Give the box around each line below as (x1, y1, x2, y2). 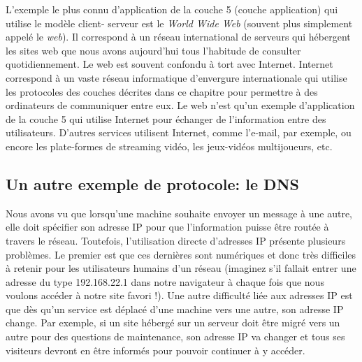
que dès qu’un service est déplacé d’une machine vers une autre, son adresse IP (6, 301, 344, 316)
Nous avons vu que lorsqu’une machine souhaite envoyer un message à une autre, (6, 205, 352, 220)
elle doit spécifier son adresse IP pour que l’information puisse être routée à (6, 219, 329, 234)
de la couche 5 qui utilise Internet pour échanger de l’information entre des (6, 111, 326, 126)
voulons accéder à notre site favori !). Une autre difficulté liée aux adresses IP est (6, 288, 353, 303)
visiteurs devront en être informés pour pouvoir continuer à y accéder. (6, 342, 305, 357)
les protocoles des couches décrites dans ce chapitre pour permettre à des (6, 84, 318, 99)
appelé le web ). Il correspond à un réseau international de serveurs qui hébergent (6, 29, 351, 44)
